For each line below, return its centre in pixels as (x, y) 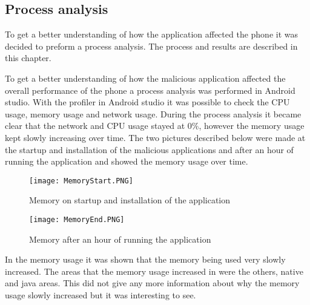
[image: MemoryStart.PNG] (81, 181)
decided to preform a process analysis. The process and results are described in (151, 46)
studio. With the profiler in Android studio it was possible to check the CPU (147, 102)
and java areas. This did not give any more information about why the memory (152, 283)
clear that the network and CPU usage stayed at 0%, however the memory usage (155, 126)
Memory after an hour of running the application (120, 239)
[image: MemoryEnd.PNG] (77, 219)
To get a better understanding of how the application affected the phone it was (152, 34)
